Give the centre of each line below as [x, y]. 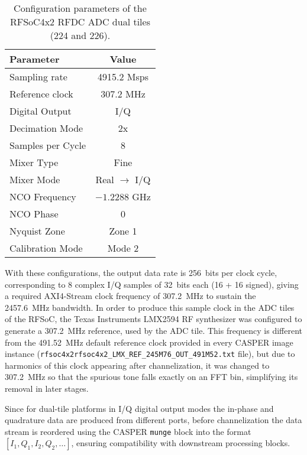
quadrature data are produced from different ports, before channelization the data [153, 420]
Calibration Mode [46, 248]
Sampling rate [38, 77]
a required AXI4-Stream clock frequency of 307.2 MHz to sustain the [130, 296]
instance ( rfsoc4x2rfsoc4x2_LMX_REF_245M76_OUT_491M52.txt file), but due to [150, 354]
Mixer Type [34, 162]
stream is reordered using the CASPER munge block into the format [128, 431]
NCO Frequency [43, 196]
